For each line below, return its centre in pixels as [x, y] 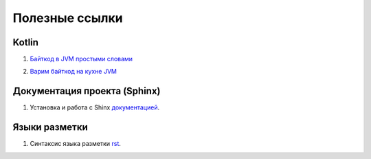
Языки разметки [50, 127]
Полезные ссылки [68, 18]
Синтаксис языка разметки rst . [76, 144]
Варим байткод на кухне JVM [73, 72]
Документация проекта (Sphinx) [87, 91]
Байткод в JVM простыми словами [81, 59]
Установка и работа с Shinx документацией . [95, 107]
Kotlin [26, 42]
